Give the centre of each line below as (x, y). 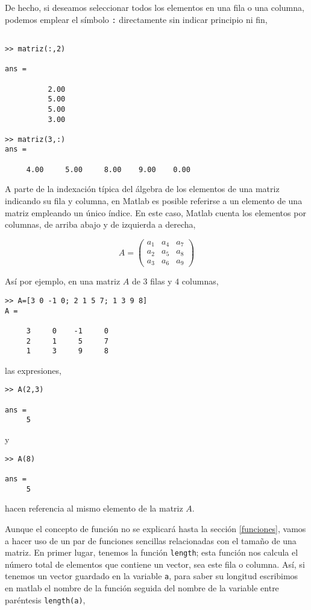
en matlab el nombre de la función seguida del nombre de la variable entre (142, 588)
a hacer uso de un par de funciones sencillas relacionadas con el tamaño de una (151, 540)
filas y (161, 281)
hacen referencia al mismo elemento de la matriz (94, 508)
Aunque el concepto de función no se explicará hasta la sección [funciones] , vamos (155, 528)
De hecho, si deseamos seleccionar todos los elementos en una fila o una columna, (155, 7)
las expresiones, (33, 370)
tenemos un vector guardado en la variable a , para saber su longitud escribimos (152, 576)
